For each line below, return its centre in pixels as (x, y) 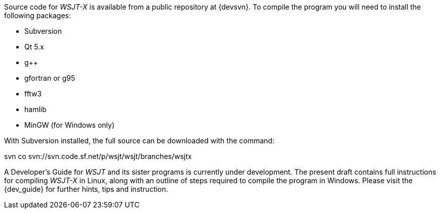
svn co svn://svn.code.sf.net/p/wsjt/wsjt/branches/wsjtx (98, 156)
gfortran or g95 (50, 78)
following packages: (38, 15)
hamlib (35, 109)
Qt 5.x (34, 47)
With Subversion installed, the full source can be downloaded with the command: (139, 141)
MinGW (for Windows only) (70, 125)
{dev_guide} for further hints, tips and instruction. (86, 189)
